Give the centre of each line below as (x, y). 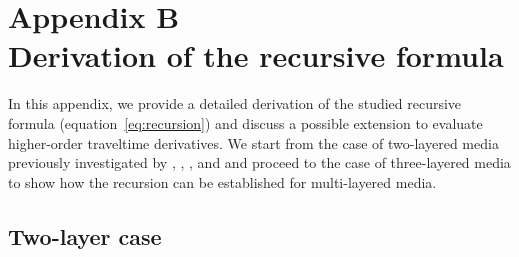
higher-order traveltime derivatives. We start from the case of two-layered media (253, 142)
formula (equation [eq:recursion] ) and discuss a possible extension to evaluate (245, 122)
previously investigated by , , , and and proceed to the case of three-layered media (259, 162)
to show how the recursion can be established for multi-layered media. (222, 181)
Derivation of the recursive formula (256, 55)
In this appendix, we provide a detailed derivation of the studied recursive (235, 103)
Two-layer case (85, 235)
